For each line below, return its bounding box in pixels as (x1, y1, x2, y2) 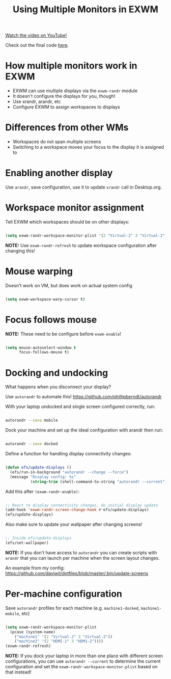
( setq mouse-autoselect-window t (5, 345, 76, 350)
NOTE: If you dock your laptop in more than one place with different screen (5, 653, 163, 659)
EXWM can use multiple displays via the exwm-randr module (12, 88, 138, 94)
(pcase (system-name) (10, 629, 56, 635)
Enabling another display (5, 167, 113, 179)
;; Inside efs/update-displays (5, 536, 72, 541)
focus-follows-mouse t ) (18, 350, 70, 355)
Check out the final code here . (5, 42, 69, 48)
